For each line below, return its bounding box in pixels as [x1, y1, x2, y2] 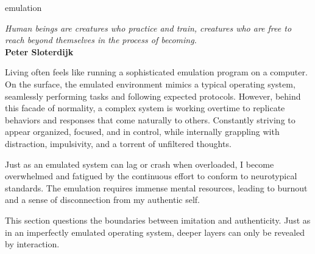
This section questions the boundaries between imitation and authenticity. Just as [5, 213, 311, 226]
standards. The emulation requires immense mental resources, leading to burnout [5, 181, 308, 194]
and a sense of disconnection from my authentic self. [5, 193, 200, 206]
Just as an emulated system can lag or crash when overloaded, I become [5, 157, 274, 170]
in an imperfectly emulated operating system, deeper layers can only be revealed [5, 225, 305, 238]
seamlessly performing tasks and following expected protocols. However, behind [5, 89, 301, 102]
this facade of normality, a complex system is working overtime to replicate [5, 101, 285, 114]
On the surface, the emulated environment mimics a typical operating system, [5, 77, 296, 90]
